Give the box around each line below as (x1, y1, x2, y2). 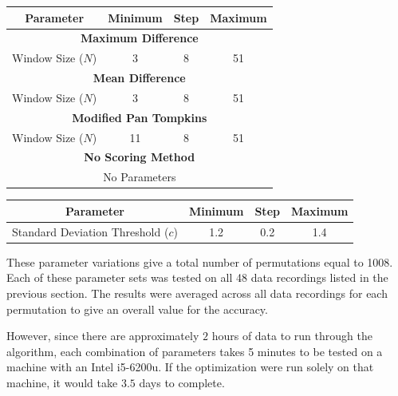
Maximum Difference (80, 30, 199, 46)
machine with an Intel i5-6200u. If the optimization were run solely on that (6, 358, 374, 375)
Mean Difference (93, 69, 186, 86)
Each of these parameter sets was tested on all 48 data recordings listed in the (6, 269, 388, 286)
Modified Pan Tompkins (72, 109, 207, 125)
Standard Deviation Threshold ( (12, 223, 169, 240)
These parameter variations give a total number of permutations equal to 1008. (6, 253, 393, 270)
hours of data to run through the (211, 327, 372, 344)
